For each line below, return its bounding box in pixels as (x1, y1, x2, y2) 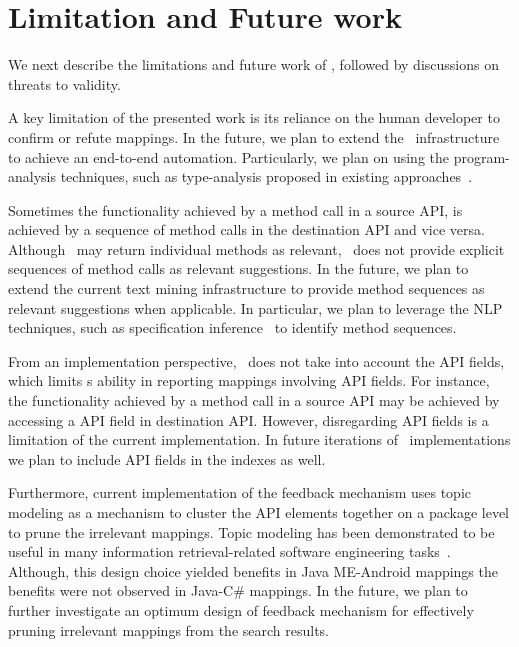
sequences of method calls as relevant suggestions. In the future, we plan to (8, 258, 469, 279)
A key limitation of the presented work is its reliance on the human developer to (8, 107, 500, 128)
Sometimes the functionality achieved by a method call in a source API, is (8, 199, 463, 220)
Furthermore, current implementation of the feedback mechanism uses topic (8, 482, 471, 503)
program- (453, 146, 510, 167)
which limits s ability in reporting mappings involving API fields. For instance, (8, 370, 490, 391)
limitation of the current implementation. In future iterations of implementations (8, 429, 511, 450)
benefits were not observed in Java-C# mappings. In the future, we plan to (8, 580, 468, 601)
